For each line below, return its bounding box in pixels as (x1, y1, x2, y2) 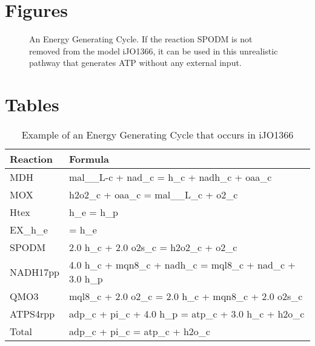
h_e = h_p (69, 205, 118, 220)
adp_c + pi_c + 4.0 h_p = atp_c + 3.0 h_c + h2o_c (69, 307, 305, 321)
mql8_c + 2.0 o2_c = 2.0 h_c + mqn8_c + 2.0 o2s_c (69, 289, 303, 304)
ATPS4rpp (10, 307, 55, 321)
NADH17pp (10, 264, 60, 279)
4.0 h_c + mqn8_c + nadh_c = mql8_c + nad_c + (69, 258, 296, 272)
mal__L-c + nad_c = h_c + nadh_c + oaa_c (69, 170, 272, 184)
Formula (69, 152, 109, 166)
